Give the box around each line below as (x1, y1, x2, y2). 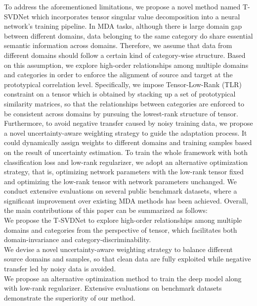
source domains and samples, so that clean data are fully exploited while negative (4, 254, 251, 264)
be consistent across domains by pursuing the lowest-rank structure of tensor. (4, 108, 238, 118)
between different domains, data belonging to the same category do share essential (4, 30, 253, 41)
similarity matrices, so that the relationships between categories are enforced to (4, 98, 244, 108)
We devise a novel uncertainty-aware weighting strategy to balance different (4, 244, 233, 254)
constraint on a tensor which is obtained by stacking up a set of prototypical (4, 89, 236, 99)
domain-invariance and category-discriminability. (4, 234, 151, 245)
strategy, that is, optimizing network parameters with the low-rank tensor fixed (4, 166, 244, 177)
